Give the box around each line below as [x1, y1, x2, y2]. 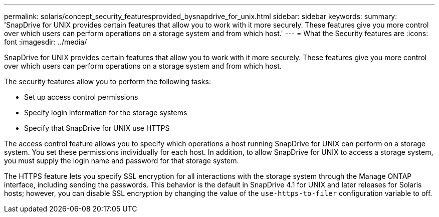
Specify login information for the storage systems [24, 108, 187, 117]
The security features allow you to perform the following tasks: [4, 77, 211, 86]
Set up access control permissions [24, 93, 138, 101]
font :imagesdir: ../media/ [4, 38, 87, 46]
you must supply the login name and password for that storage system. [4, 156, 239, 165]
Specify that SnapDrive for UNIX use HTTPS [24, 124, 170, 132]
